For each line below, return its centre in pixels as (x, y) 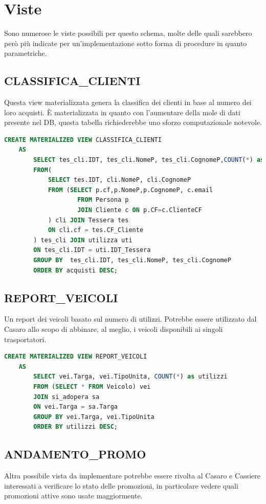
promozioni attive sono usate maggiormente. (73, 496)
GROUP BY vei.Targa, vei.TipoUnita (94, 417)
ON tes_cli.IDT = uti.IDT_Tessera (92, 250)
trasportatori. (25, 339)
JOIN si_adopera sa (66, 397)
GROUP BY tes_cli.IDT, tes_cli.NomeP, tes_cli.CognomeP (132, 260)
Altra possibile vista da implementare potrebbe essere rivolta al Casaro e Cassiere (132, 476)
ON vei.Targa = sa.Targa (75, 407)
